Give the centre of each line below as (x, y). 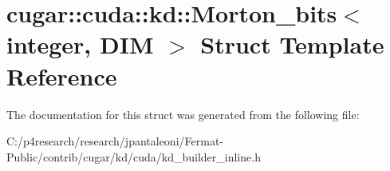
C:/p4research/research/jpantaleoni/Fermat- (115, 141)
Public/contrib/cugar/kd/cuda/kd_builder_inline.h (134, 156)
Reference (62, 76)
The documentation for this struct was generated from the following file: (183, 114)
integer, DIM (80, 44)
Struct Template (292, 44)
